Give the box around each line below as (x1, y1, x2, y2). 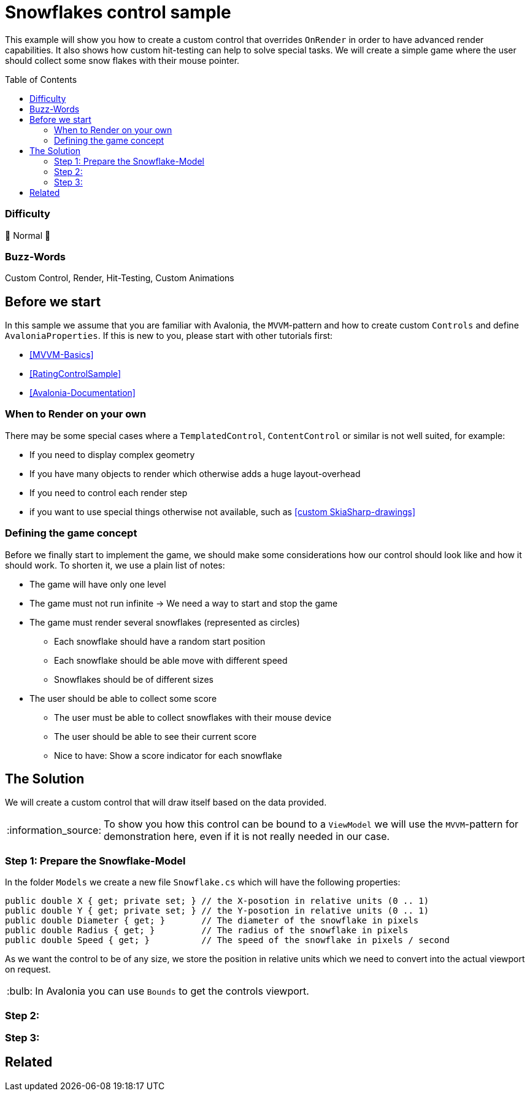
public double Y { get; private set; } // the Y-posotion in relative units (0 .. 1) (5, 906, 429, 916)
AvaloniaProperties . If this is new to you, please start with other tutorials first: (5, 330, 333, 341)
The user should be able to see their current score (54, 731, 257, 742)
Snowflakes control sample (5, 2, 231, 23)
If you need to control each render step (29, 487, 188, 498)
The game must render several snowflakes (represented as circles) (29, 616, 300, 628)
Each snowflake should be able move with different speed (54, 655, 288, 666)
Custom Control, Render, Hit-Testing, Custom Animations (5, 273, 234, 284)
